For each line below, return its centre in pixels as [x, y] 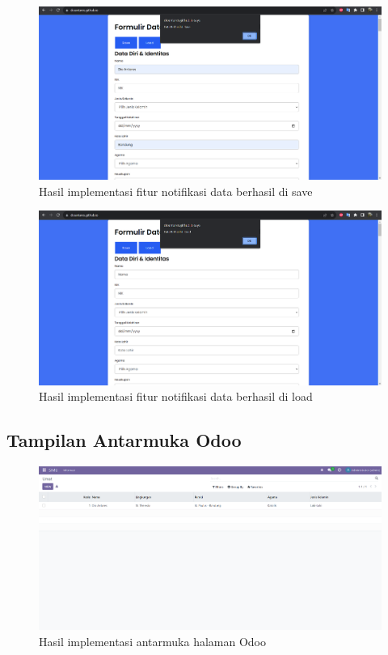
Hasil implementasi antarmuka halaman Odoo [152, 641]
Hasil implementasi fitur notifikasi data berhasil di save [176, 191]
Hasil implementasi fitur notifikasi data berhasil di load [176, 396]
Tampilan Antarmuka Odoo [124, 440]
